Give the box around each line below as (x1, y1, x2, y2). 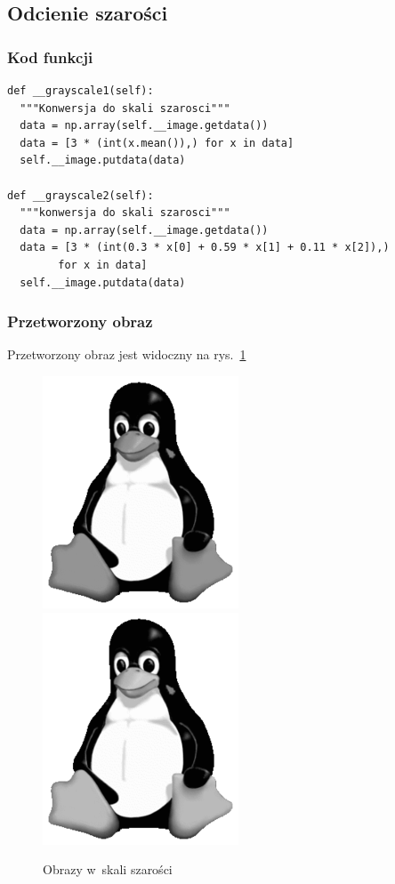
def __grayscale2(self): (7, 189, 154, 202)
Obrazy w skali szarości (43, 860, 173, 879)
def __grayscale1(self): (7, 84, 154, 97)
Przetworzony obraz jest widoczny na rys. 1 (7, 345, 246, 364)
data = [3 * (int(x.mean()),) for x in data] (20, 136, 294, 149)
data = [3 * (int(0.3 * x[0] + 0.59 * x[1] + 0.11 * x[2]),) (20, 241, 390, 254)
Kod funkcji (7, 45, 93, 68)
